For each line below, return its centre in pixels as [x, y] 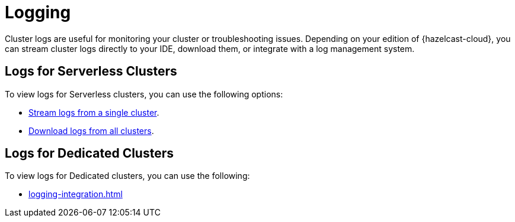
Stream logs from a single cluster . [94, 112]
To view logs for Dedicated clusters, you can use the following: [127, 176]
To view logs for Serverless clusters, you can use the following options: [144, 94]
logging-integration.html [76, 194]
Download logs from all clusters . [91, 130]
